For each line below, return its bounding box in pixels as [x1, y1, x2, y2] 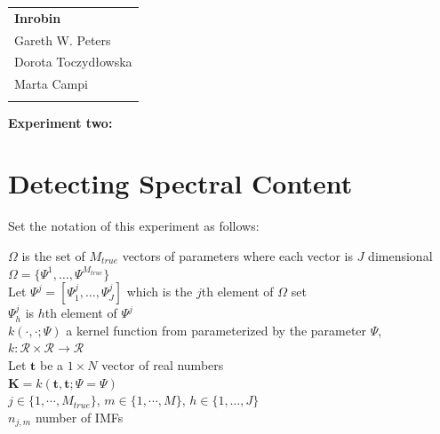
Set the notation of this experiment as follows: [8, 217, 260, 235]
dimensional [368, 246, 433, 264]
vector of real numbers [101, 355, 224, 374]
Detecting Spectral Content [8, 165, 353, 201]
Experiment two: [8, 113, 113, 131]
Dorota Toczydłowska [14, 52, 132, 71]
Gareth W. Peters [14, 30, 111, 49]
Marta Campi [14, 75, 88, 93]
